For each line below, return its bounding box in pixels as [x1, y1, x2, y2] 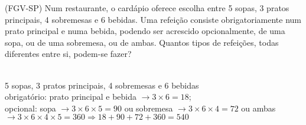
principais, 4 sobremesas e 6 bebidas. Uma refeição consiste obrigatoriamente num [5, 13, 301, 25]
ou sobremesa [124, 102, 173, 114]
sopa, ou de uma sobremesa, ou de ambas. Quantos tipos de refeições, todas [5, 36, 279, 48]
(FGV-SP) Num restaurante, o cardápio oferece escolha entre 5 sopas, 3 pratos [5, 2, 289, 13]
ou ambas [241, 102, 276, 114]
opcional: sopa [5, 102, 56, 114]
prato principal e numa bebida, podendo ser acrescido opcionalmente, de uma [5, 25, 285, 37]
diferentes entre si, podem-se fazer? [5, 48, 132, 60]
